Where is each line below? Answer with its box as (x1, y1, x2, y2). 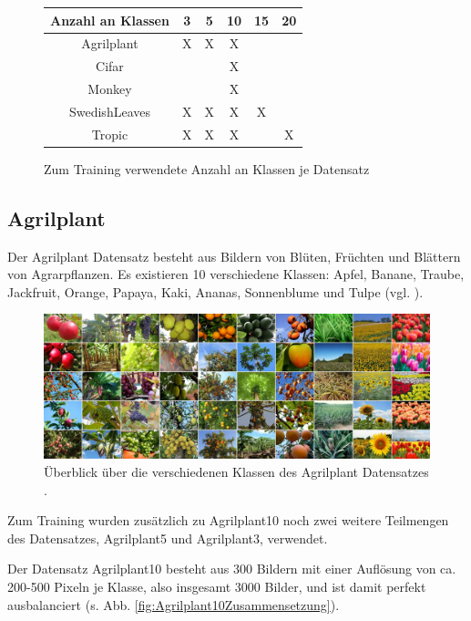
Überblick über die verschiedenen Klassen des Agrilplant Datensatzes (44, 461, 429, 481)
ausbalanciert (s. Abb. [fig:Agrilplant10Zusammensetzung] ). (7, 595, 340, 614)
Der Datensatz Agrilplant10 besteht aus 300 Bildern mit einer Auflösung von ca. (7, 559, 456, 578)
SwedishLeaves (68, 101, 150, 120)
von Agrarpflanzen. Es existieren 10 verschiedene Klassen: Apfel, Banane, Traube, (7, 264, 465, 284)
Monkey (87, 79, 132, 98)
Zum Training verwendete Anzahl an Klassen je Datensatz (44, 159, 370, 178)
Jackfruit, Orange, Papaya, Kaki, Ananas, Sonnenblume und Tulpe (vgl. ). (7, 282, 424, 301)
